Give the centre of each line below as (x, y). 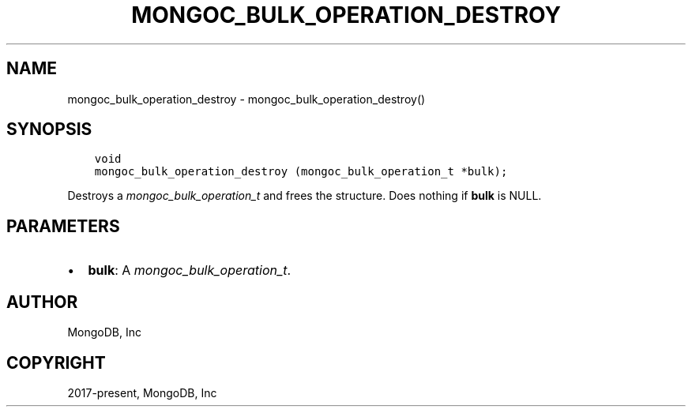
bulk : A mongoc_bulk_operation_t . (190, 270)
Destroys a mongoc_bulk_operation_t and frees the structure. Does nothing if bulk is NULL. (305, 196)
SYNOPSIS (49, 130)
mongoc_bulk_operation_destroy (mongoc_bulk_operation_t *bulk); (301, 172)
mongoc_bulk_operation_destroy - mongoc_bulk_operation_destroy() (246, 99)
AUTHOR (42, 302)
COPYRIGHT (56, 362)
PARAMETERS (63, 226)
